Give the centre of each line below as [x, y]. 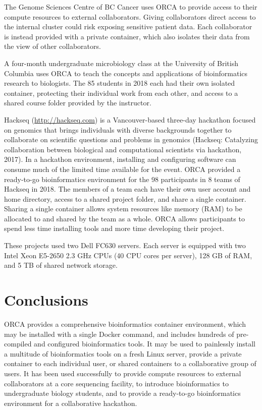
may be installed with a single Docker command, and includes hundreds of [119, 334]
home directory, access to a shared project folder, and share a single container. [125, 198]
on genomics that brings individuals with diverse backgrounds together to [118, 129]
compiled [18, 344]
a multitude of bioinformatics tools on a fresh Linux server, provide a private [123, 353]
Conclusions [46, 300]
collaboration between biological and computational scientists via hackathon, [123, 149]
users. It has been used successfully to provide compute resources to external [123, 373]
